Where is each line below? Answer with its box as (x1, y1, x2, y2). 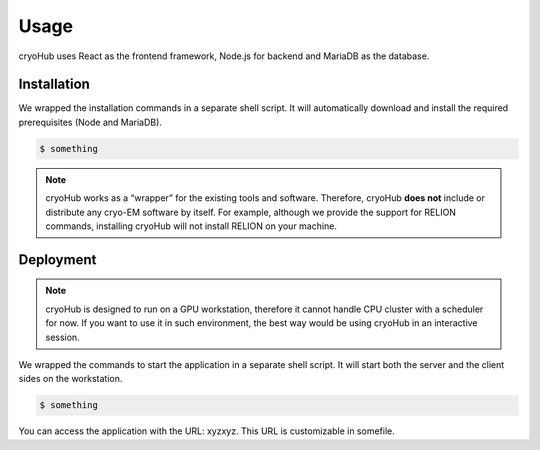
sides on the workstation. (18, 373, 123, 385)
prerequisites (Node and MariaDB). (18, 116, 162, 128)
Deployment (18, 251, 97, 268)
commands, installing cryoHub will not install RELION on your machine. (45, 220, 337, 232)
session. (45, 331, 80, 343)
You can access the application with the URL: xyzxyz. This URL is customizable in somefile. (18, 425, 395, 437)
